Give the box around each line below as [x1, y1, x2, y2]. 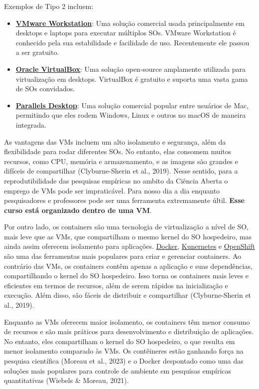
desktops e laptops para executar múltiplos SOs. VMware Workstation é [15, 27, 236, 38]
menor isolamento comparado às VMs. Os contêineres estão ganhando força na [4, 346, 244, 356]
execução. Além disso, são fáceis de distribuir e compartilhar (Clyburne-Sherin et [4, 290, 252, 300]
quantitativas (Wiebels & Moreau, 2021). [4, 375, 129, 386]
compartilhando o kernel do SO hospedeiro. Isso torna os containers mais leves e [4, 270, 249, 281]
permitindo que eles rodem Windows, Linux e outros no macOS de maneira [15, 110, 246, 120]
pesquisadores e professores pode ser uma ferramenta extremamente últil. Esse [4, 195, 245, 205]
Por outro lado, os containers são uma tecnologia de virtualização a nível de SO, [4, 221, 249, 232]
